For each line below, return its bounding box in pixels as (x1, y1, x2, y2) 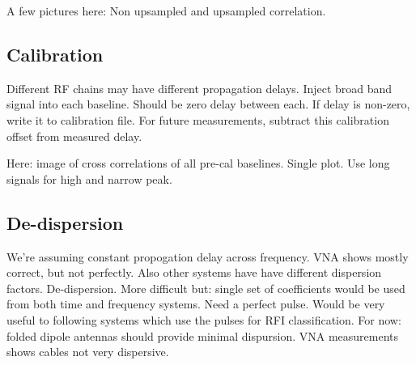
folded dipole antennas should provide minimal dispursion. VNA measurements (6, 327, 399, 344)
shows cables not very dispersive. (6, 343, 169, 360)
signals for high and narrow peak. (6, 170, 172, 187)
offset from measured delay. (6, 127, 142, 144)
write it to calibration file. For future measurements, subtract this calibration (6, 111, 389, 128)
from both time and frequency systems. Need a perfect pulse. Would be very (6, 295, 385, 312)
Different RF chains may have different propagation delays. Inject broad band (6, 79, 393, 96)
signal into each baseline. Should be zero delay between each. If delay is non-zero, (6, 95, 410, 112)
